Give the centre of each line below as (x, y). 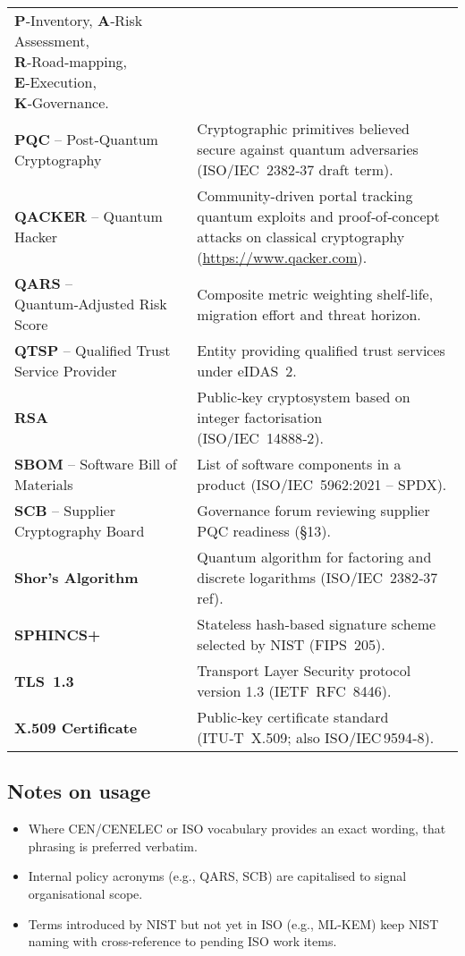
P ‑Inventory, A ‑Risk (79, 20)
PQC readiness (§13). (264, 531)
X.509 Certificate (76, 727)
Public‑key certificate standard (293, 717)
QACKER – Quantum (89, 216)
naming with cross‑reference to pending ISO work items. (182, 941)
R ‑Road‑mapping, (71, 61)
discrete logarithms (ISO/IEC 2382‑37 (317, 577)
